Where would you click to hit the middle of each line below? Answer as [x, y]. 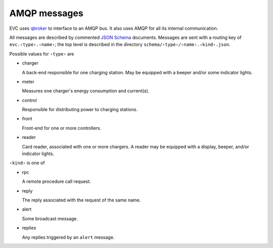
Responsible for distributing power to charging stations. [80, 110]
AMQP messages [46, 13]
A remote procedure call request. [56, 181]
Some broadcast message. [50, 218]
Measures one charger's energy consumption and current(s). [86, 91]
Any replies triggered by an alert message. [68, 237]
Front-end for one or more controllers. [62, 128]
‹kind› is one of [27, 163]
